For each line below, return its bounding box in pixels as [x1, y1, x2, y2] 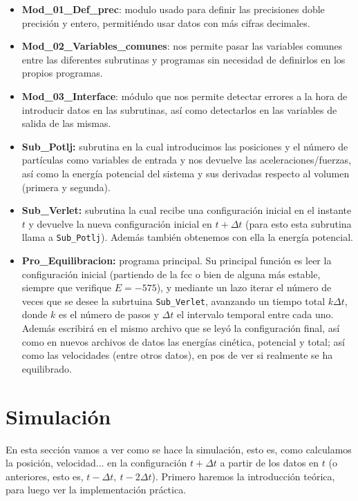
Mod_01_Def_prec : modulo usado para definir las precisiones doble [21, 2, 325, 16]
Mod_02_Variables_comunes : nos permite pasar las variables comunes [21, 39, 343, 53]
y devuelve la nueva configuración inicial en [28, 216, 212, 230]
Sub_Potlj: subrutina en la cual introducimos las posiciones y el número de [21, 139, 348, 153]
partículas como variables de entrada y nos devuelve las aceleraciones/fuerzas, [21, 153, 352, 167]
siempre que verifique [21, 280, 112, 295]
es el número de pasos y [58, 307, 159, 322]
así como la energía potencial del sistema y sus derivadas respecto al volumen [21, 166, 350, 180]
